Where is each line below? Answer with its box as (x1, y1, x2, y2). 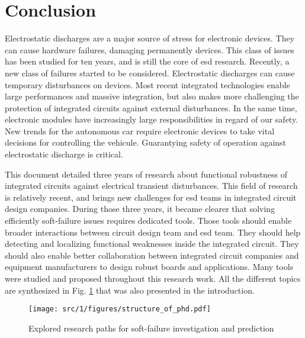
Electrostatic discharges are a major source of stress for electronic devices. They (5, 32, 295, 44)
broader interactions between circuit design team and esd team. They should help (5, 226, 301, 238)
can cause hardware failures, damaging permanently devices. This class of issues (5, 43, 294, 56)
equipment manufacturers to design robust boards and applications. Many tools (5, 260, 294, 273)
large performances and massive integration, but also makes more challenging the (5, 90, 299, 102)
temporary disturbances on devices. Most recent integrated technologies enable (5, 78, 290, 91)
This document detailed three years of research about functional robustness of (5, 168, 288, 180)
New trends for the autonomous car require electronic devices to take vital (5, 124, 275, 137)
